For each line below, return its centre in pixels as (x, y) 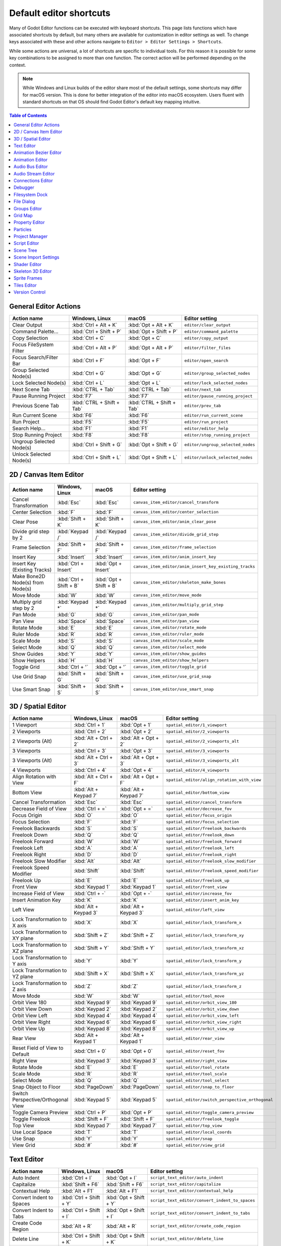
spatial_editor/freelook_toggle (202, 1119)
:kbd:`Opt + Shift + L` (153, 458)
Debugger (24, 187)
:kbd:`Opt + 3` (136, 751)
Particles (23, 229)
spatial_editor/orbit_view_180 (201, 1003)
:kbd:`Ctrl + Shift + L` (96, 458)
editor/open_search (206, 361)
